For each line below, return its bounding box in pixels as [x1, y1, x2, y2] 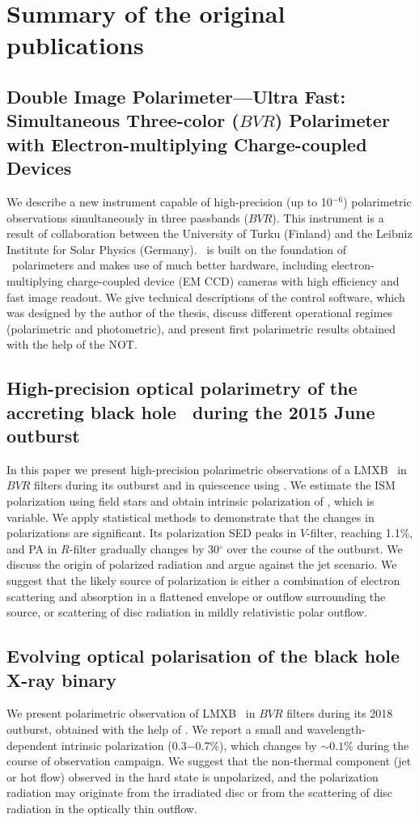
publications [6, 28, 144, 61]
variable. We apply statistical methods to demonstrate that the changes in [6, 508, 375, 525]
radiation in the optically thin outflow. [6, 799, 197, 816]
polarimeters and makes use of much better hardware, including [11, 256, 328, 273]
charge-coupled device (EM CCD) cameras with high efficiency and [66, 272, 400, 289]
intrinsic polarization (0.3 [61, 736, 187, 753]
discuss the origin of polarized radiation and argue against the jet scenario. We [6, 556, 397, 573]
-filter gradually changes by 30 [69, 540, 220, 557]
